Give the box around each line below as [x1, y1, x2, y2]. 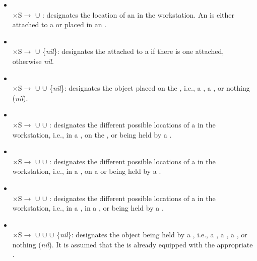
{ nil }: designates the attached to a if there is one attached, [42, 46, 224, 56]
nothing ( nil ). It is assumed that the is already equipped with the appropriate [12, 239, 253, 249]
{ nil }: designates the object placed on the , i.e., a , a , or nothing [49, 83, 250, 93]
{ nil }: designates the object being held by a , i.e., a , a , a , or [56, 229, 247, 240]
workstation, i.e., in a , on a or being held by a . [12, 166, 161, 176]
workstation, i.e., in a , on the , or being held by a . [12, 129, 172, 140]
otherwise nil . [12, 55, 54, 66]
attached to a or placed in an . [12, 19, 107, 30]
